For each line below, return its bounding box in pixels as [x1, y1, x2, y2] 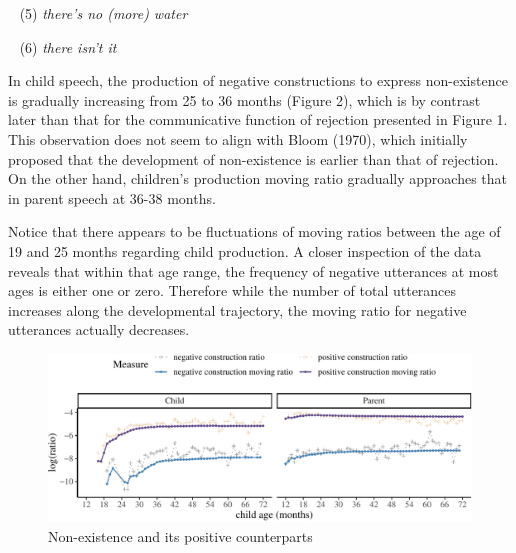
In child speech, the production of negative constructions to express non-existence [8, 70, 508, 91]
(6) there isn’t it [19, 36, 117, 57]
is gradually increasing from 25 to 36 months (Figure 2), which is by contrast [8, 89, 481, 110]
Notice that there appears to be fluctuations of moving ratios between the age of [8, 221, 501, 242]
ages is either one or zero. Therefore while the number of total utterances [8, 280, 457, 301]
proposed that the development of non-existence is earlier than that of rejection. [8, 148, 499, 169]
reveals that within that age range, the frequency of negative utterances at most [8, 260, 499, 281]
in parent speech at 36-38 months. [8, 187, 216, 208]
